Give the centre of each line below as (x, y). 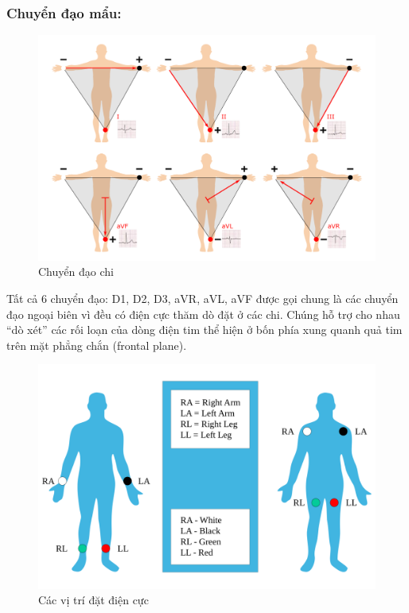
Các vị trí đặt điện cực (93, 600)
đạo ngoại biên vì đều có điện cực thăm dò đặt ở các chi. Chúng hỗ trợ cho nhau (203, 314)
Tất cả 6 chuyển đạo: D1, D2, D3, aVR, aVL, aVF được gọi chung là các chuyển (203, 299)
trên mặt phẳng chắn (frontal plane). (97, 345)
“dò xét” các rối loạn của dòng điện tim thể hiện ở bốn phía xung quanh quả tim (204, 330)
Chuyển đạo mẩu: (64, 12)
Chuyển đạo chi (76, 272)
